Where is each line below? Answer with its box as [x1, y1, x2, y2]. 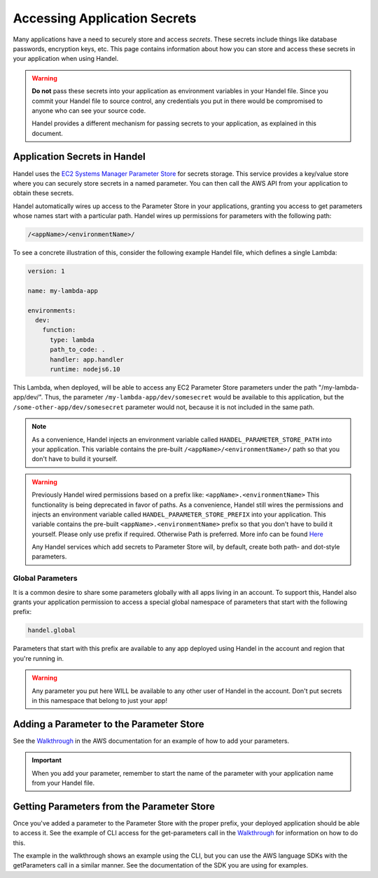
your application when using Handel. [13, 55, 119, 63]
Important [31, 756, 62, 764]
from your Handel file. [31, 778, 95, 787]
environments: [27, 306, 76, 315]
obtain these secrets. [13, 189, 74, 198]
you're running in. [13, 654, 64, 662]
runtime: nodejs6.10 [50, 365, 120, 373]
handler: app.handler [50, 355, 124, 364]
